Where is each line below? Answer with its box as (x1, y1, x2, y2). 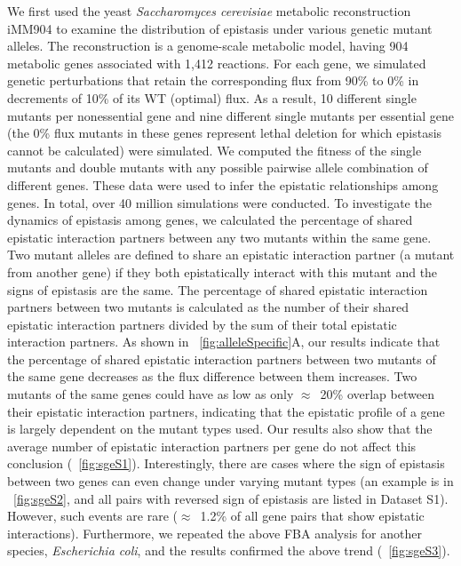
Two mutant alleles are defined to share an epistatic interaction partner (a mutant (7, 245, 455, 264)
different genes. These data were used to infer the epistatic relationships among (7, 175, 439, 194)
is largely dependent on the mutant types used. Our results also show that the (7, 419, 433, 438)
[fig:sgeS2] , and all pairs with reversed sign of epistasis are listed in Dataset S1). (13, 489, 449, 507)
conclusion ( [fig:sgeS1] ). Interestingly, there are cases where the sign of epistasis (7, 454, 445, 473)
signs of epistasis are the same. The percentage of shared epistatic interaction (7, 280, 428, 299)
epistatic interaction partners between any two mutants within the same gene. (7, 227, 432, 246)
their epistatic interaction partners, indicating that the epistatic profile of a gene (7, 402, 445, 420)
